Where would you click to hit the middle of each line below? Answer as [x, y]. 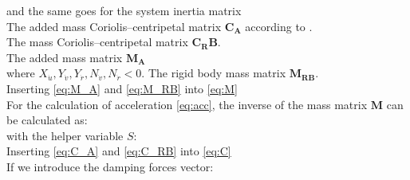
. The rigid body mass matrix [214, 73]
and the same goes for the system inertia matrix [124, 10]
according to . [279, 26]
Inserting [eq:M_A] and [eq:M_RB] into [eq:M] [122, 88]
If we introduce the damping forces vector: [110, 166]
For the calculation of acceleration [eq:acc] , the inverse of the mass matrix [187, 104]
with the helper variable [65, 135]
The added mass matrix [65, 57]
